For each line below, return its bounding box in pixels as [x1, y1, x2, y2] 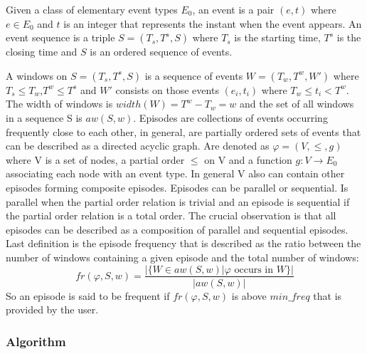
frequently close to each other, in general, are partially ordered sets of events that [6, 124, 361, 139]
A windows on [6, 68, 68, 83]
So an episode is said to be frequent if [6, 288, 170, 303]
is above [231, 288, 267, 303]
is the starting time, [234, 30, 321, 45]
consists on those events [115, 82, 219, 97]
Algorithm [6, 332, 66, 350]
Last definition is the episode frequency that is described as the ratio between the [6, 236, 361, 251]
